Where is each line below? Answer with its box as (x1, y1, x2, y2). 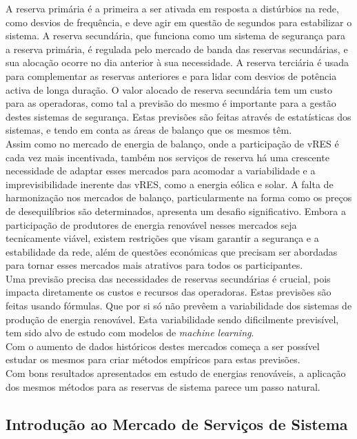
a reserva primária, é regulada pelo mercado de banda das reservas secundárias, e (6, 41, 348, 56)
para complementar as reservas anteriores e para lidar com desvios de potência (6, 68, 337, 83)
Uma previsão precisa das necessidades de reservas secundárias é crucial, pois (6, 271, 331, 285)
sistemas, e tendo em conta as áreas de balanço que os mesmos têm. (6, 123, 292, 137)
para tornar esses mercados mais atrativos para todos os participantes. (6, 258, 303, 272)
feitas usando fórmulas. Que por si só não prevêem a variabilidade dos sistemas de (6, 298, 352, 313)
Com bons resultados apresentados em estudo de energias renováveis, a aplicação (6, 366, 346, 380)
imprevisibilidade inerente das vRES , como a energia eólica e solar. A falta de (6, 176, 334, 191)
